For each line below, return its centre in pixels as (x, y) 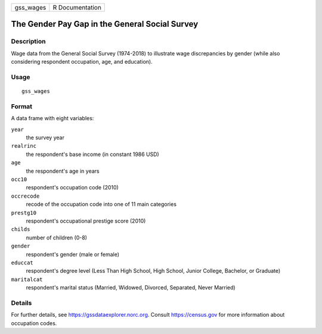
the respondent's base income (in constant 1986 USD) (92, 154)
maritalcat (27, 279)
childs (21, 230)
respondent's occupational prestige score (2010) (86, 221)
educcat (22, 263)
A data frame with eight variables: (52, 118)
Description (28, 42)
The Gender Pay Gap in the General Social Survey (105, 24)
